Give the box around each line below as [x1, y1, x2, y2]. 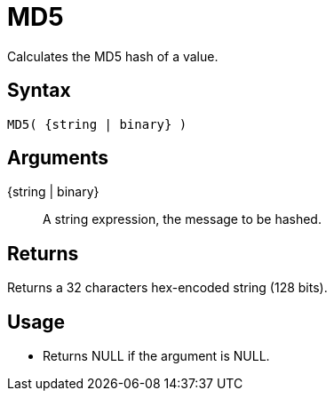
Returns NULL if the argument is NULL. [43, 348, 270, 364]
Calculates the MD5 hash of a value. [7, 48, 219, 64]
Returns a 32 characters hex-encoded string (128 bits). [7, 280, 328, 296]
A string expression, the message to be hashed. [43, 211, 322, 227]
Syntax [7, 79, 71, 102]
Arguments [7, 147, 109, 170]
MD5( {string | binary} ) [7, 116, 187, 131]
